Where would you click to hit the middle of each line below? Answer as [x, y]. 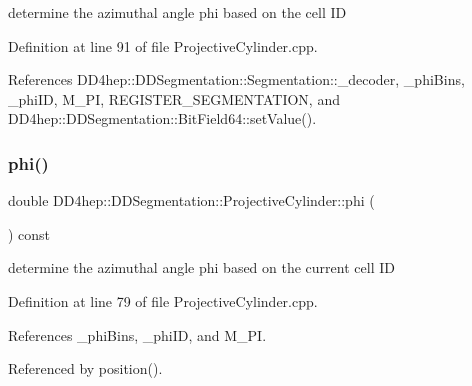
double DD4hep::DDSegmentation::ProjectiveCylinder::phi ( [191, 200]
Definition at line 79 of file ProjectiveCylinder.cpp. [163, 300]
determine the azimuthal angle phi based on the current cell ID [201, 267]
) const [29, 233]
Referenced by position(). [85, 368]
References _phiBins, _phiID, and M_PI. [137, 334]
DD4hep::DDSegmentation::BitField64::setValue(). [162, 118]
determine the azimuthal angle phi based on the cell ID [177, 12]
